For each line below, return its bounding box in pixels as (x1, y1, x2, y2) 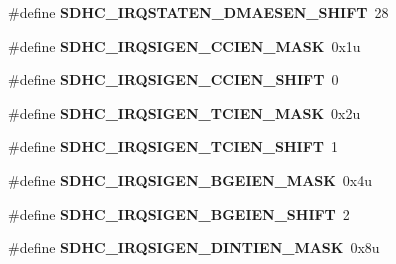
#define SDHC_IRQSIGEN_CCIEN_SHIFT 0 (8, 69, 339, 90)
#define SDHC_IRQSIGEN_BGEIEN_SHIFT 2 (8, 203, 350, 224)
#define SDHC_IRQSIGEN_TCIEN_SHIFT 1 (8, 136, 338, 157)
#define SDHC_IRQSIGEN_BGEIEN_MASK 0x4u (8, 169, 373, 190)
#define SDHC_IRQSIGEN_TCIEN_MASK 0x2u (8, 102, 361, 123)
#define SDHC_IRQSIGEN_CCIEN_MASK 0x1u (8, 35, 361, 56)
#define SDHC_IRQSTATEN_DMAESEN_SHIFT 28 (8, 2, 389, 22)
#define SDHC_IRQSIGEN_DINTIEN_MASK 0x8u (8, 237, 380, 258)
